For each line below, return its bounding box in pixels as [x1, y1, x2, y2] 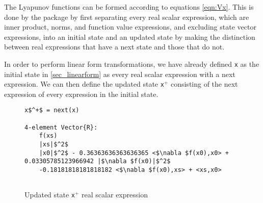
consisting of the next [170, 79, 238, 89]
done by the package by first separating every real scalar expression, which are [4, 11, 249, 22]
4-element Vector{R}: [24, 123, 98, 131]
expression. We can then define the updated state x [4, 79, 164, 89]
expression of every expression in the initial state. [4, 88, 159, 99]
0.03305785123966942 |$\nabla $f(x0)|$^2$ [24, 158, 171, 165]
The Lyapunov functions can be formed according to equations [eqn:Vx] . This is [4, 2, 254, 12]
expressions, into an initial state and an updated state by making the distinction [4, 31, 255, 42]
